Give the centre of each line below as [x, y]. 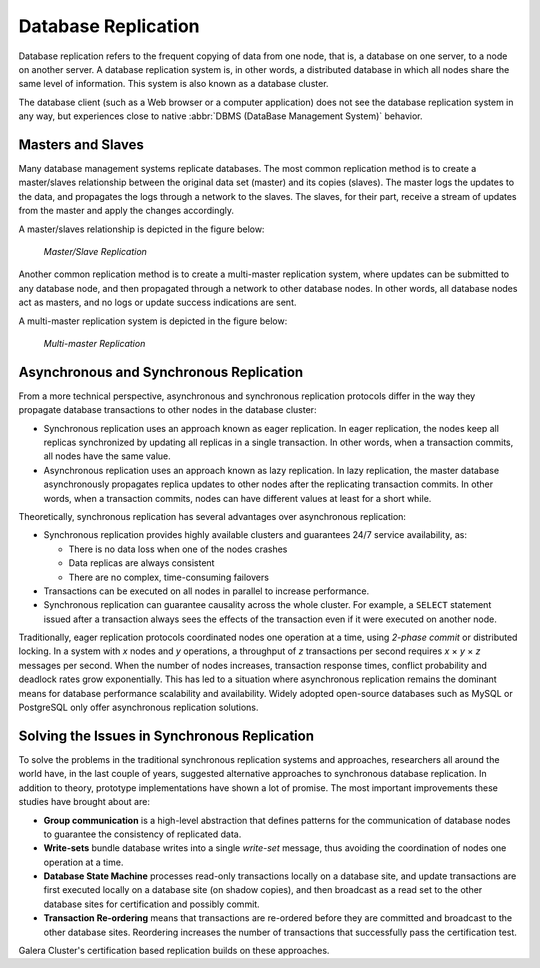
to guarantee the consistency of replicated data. [142, 834]
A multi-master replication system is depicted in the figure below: [153, 321]
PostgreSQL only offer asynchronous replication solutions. [138, 707]
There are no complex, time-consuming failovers [169, 577]
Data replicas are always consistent [141, 563]
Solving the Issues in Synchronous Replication [166, 735]
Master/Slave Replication [95, 251]
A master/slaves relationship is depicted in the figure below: [141, 229]
